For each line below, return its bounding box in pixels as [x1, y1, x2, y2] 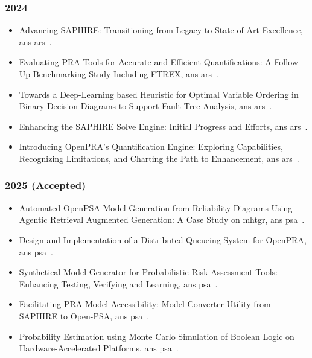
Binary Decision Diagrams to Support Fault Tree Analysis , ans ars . [19, 100, 272, 112]
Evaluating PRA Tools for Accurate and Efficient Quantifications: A [19, 56, 272, 68]
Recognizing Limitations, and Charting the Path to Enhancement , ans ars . [19, 152, 299, 164]
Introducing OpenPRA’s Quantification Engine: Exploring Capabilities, [19, 140, 283, 153]
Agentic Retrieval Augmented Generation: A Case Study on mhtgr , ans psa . [19, 213, 305, 226]
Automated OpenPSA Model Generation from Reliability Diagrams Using [19, 201, 293, 214]
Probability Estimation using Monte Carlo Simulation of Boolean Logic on [19, 330, 294, 342]
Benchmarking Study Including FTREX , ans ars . [33, 68, 218, 80]
